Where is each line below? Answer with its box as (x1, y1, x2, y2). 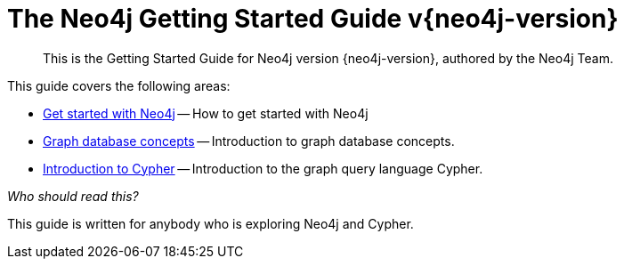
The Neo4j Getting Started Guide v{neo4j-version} (7, 4, 619, 34)
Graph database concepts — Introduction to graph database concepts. (43, 133, 455, 149)
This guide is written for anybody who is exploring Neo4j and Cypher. (7, 215, 414, 231)
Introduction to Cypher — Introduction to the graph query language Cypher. (43, 160, 483, 176)
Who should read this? (7, 188, 139, 204)
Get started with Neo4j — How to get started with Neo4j (43, 105, 369, 121)
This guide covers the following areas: (7, 77, 231, 93)
